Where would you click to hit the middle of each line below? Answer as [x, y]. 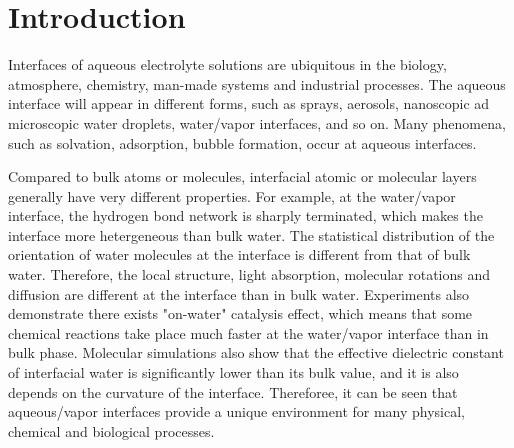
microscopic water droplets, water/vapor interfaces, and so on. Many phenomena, [257, 122]
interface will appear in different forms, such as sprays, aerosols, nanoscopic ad [249, 103]
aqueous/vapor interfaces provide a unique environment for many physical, [237, 411]
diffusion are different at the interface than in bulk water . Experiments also [239, 293]
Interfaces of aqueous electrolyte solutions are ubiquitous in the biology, [227, 64]
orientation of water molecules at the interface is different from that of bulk [239, 254]
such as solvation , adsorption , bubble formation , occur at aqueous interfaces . [242, 142]
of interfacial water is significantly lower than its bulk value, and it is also [233, 372]
